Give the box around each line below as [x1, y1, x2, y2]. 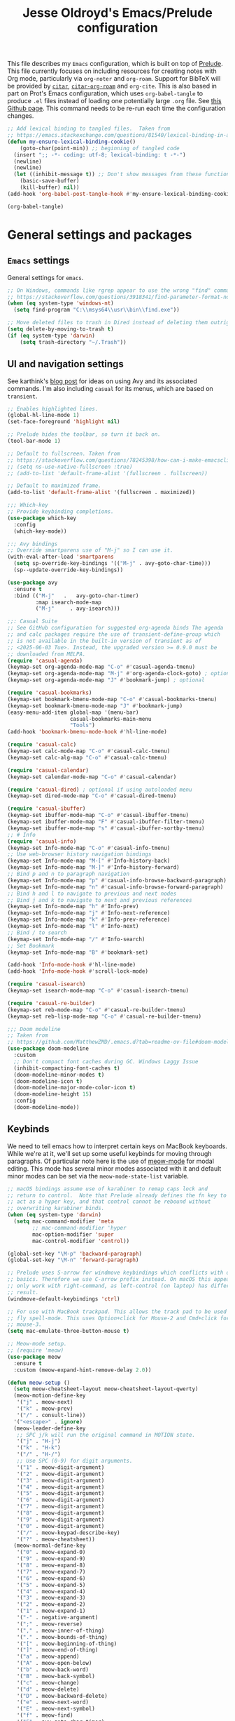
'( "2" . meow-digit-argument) [16, 1470, 105, 1477]
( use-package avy [7, 579, 58, 586]
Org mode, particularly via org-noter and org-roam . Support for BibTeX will [7, 74, 221, 83]
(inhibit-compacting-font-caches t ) [13, 1065, 120, 1072]
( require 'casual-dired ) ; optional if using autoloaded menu [7, 786, 192, 793]
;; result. [7, 1289, 39, 1296]
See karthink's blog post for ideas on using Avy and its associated [7, 377, 197, 385]
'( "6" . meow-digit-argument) [16, 1496, 105, 1503]
